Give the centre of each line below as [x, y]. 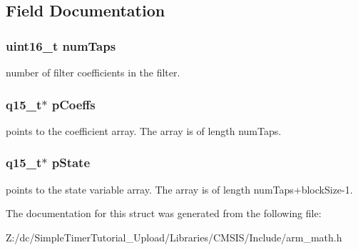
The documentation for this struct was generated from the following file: [164, 213]
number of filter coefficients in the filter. [93, 72]
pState [71, 162]
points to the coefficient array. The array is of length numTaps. [144, 130]
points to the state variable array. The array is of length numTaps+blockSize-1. [179, 189]
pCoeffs [73, 104]
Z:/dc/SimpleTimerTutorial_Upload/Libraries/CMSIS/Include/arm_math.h [174, 237]
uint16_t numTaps [61, 45]
